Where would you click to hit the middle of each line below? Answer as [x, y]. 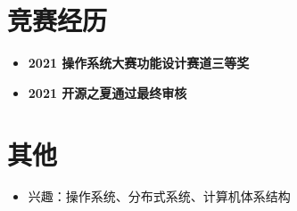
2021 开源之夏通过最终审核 [107, 92]
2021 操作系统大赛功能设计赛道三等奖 [139, 63]
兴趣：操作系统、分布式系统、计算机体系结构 [159, 196]
